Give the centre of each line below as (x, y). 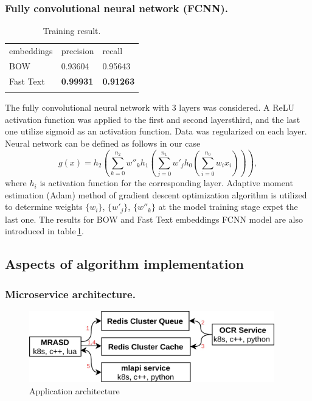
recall (113, 51)
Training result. (72, 31)
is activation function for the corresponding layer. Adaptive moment (166, 183)
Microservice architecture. (70, 294)
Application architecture (75, 390)
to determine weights (44, 207)
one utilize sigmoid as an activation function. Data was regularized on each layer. (156, 131)
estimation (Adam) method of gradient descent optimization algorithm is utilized (156, 194)
